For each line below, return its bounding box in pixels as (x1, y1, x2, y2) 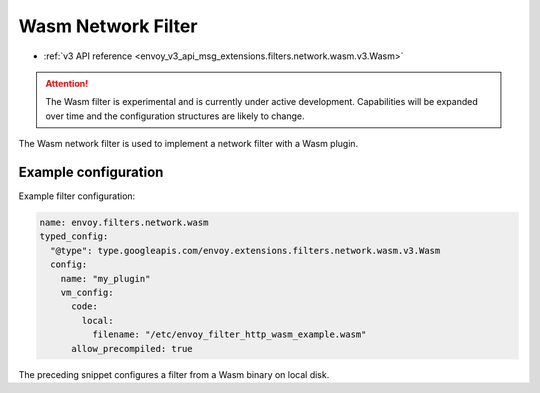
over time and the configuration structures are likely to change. (45, 110, 305, 122)
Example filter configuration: (18, 190, 136, 202)
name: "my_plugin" (60, 273, 151, 284)
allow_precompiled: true (71, 343, 194, 354)
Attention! (45, 77, 89, 89)
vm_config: (60, 286, 114, 298)
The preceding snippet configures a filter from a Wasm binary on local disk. (18, 368, 330, 380)
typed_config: (39, 231, 109, 242)
